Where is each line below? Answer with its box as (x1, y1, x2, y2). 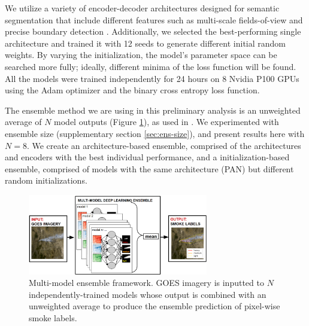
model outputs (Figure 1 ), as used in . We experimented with (54, 115, 279, 128)
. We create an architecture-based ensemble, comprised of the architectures (26, 139, 301, 151)
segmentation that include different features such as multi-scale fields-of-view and (5, 13, 303, 26)
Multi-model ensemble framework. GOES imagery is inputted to (29, 276, 264, 289)
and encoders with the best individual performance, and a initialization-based (5, 151, 290, 163)
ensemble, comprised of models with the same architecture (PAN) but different (5, 162, 294, 175)
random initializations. (5, 174, 87, 187)
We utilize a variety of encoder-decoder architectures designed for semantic (5, 2, 280, 14)
